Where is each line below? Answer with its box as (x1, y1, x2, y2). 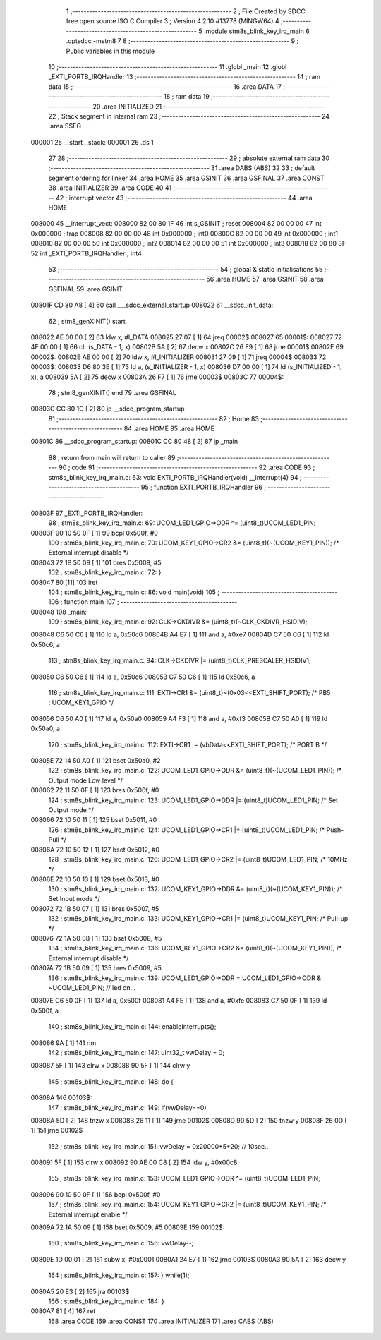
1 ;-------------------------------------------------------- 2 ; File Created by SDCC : (66, 7, 310, 16)
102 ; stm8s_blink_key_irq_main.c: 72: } (48, 568, 162, 577)
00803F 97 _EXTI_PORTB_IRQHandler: (30, 509, 143, 517)
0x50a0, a (30, 724, 60, 733)
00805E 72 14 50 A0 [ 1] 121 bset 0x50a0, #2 (30, 756, 162, 765)
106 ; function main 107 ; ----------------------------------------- (48, 598, 238, 606)
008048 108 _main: (30, 608, 87, 616)
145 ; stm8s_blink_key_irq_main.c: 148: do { (48, 1077, 174, 1086)
